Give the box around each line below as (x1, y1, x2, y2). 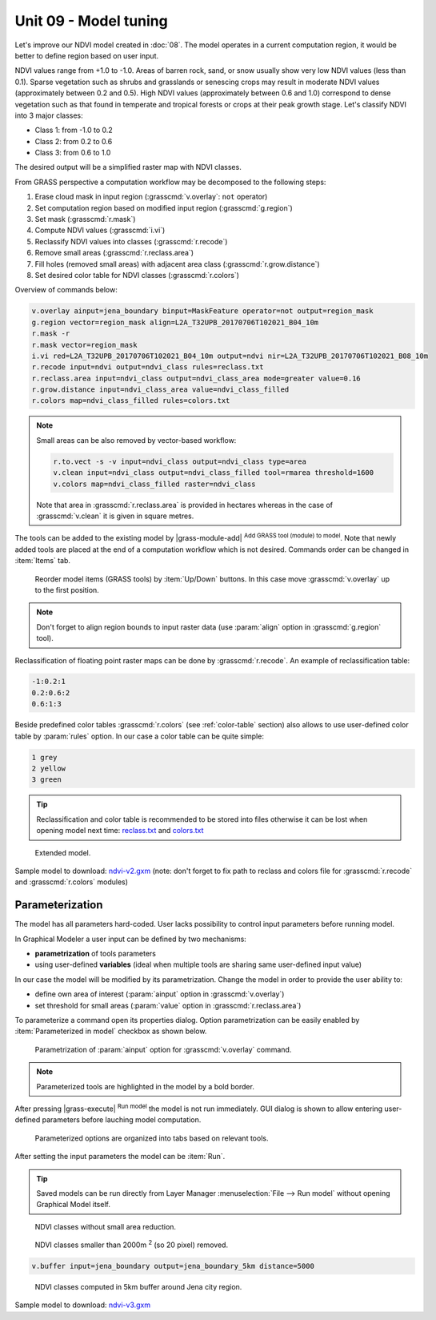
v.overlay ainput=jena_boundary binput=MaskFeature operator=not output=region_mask (31, 307, 374, 316)
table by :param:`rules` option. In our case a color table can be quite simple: (14, 731, 264, 741)
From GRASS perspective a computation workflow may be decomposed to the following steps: (14, 177, 326, 187)
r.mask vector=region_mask (31, 340, 138, 349)
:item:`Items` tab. (14, 556, 71, 565)
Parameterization (14, 898, 103, 912)
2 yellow (31, 764, 66, 773)
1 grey (31, 753, 58, 762)
